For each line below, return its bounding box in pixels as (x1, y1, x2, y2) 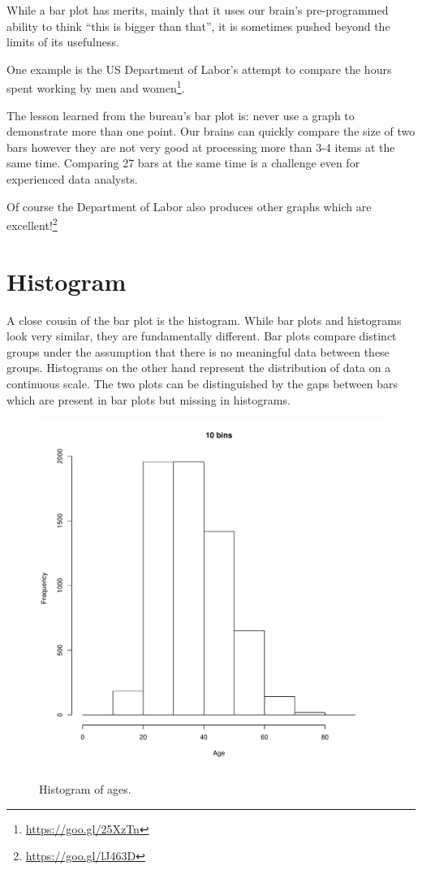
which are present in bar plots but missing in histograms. (6, 391, 291, 408)
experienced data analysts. (6, 171, 138, 187)
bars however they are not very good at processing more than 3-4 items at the (6, 138, 395, 155)
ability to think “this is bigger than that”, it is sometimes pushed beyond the (6, 17, 390, 34)
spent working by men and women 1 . (6, 77, 185, 97)
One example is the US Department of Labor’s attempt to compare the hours (6, 60, 392, 77)
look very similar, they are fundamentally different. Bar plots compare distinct (6, 327, 397, 344)
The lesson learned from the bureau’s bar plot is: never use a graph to (6, 106, 355, 123)
